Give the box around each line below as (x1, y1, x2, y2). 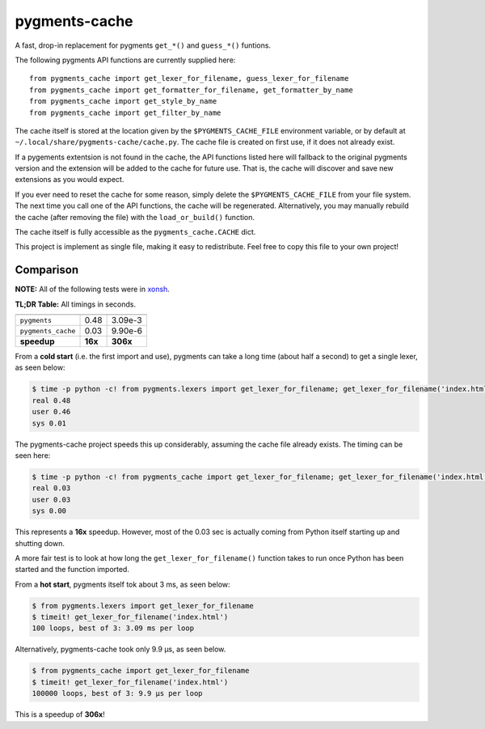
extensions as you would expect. (15, 175, 124, 184)
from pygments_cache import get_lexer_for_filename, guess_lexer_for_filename (29, 74, 349, 83)
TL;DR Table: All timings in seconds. (15, 299, 137, 309)
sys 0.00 (32, 506, 67, 515)
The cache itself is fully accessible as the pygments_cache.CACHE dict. (15, 227, 256, 237)
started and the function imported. (15, 565, 129, 574)
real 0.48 (32, 396, 71, 405)
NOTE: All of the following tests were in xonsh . (15, 284, 170, 295)
